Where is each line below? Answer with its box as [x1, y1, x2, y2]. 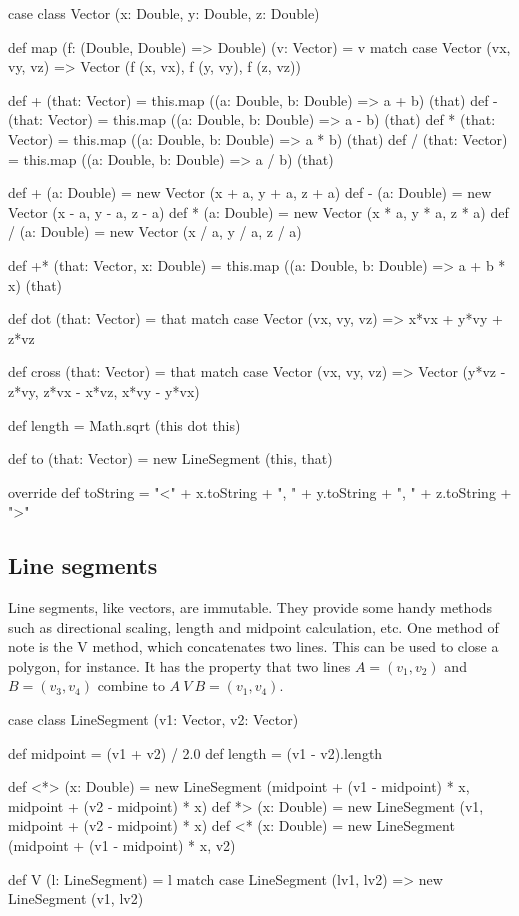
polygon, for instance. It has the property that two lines [8, 655, 351, 676]
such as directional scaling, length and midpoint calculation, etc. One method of [8, 616, 499, 637]
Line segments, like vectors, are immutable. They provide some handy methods [8, 597, 493, 618]
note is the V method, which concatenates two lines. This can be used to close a [8, 636, 499, 657]
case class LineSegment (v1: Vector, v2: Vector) [8, 709, 299, 730]
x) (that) [8, 274, 63, 295]
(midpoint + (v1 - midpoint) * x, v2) [8, 835, 236, 856]
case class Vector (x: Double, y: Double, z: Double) [8, 3, 320, 23]
